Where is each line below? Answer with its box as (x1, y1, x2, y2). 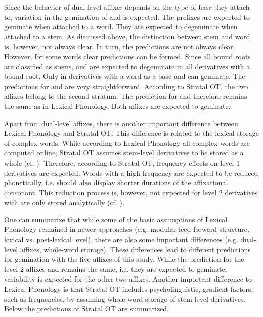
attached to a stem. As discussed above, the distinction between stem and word (4, 31, 250, 42)
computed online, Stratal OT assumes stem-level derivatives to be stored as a (4, 147, 244, 158)
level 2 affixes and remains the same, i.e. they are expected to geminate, (4, 263, 227, 274)
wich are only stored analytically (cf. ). (4, 197, 124, 208)
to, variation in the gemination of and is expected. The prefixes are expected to (4, 11, 250, 22)
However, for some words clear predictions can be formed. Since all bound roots (4, 51, 251, 61)
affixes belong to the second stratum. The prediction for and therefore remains (4, 91, 247, 101)
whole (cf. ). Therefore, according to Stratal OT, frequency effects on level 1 (4, 157, 240, 168)
